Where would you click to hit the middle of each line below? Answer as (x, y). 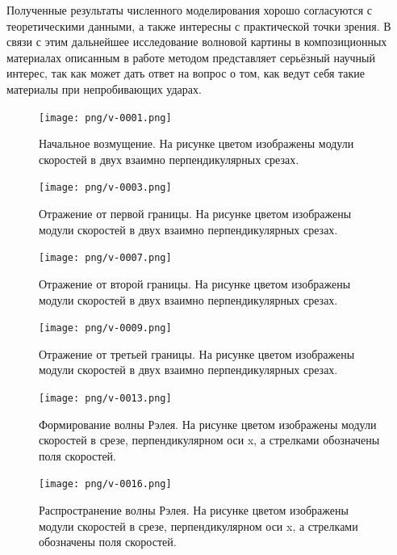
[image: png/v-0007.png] (105, 258)
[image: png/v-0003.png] (105, 188)
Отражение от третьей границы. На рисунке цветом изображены (197, 353)
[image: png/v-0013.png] (105, 398)
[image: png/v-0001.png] (105, 118)
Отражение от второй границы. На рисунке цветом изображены (195, 283)
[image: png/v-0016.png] (105, 484)
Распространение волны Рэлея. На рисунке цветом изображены (194, 510)
